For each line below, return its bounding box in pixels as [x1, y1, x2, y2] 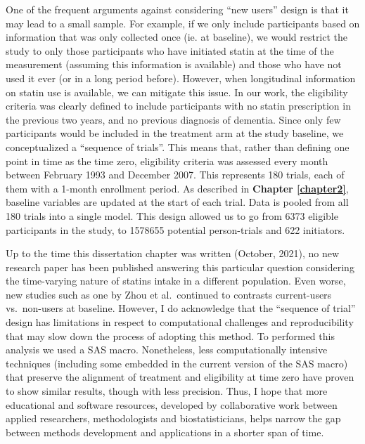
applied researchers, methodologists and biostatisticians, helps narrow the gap [6, 411, 341, 426]
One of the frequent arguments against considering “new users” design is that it [6, 2, 349, 16]
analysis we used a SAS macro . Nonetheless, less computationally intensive [6, 342, 328, 357]
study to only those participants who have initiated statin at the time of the [6, 43, 334, 58]
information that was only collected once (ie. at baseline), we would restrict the [6, 30, 348, 44]
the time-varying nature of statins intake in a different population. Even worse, [6, 273, 346, 288]
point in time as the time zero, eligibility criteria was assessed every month [6, 153, 328, 168]
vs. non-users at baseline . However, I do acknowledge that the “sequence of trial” [6, 301, 356, 315]
